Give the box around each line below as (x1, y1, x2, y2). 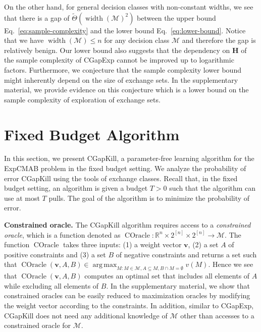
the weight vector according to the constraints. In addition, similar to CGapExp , (4, 300, 254, 310)
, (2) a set (188, 239, 219, 250)
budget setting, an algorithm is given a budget (4, 183, 148, 193)
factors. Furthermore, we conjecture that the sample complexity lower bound (4, 64, 241, 75)
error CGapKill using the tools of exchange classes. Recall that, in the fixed (4, 173, 238, 183)
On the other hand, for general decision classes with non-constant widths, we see (4, 2, 253, 12)
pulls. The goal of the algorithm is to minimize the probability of (48, 192, 250, 203)
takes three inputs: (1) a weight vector (63, 239, 182, 250)
